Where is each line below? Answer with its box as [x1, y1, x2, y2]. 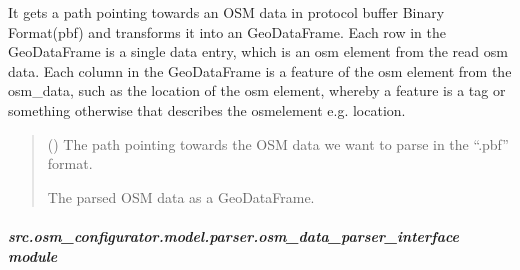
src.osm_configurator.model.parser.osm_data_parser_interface [8, 225, 459, 246]
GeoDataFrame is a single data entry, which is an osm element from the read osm [8, 41, 508, 62]
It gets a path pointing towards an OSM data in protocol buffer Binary [8, 2, 445, 22]
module [8, 245, 58, 266]
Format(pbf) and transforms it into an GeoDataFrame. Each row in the [8, 21, 446, 42]
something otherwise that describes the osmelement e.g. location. [8, 99, 406, 120]
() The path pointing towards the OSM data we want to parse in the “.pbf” [47, 133, 509, 154]
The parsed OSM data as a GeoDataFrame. [47, 186, 315, 207]
